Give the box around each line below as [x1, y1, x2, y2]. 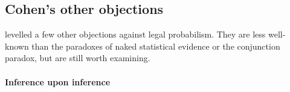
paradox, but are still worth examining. [5, 51, 150, 64]
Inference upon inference [5, 75, 111, 88]
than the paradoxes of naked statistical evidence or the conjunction [31, 39, 280, 52]
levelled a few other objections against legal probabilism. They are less [5, 28, 266, 41]
